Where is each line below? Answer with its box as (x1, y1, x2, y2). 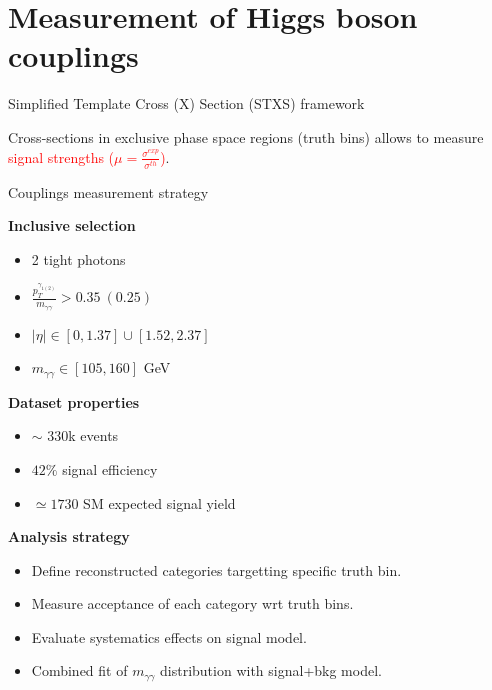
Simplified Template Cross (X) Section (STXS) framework (8, 93, 365, 114)
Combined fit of (31, 660, 128, 681)
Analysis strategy (8, 526, 130, 547)
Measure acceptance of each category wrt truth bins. (31, 593, 354, 614)
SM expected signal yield (83, 492, 236, 513)
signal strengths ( (8, 146, 115, 167)
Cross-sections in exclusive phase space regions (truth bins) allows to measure (8, 126, 484, 147)
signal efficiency (62, 458, 158, 479)
